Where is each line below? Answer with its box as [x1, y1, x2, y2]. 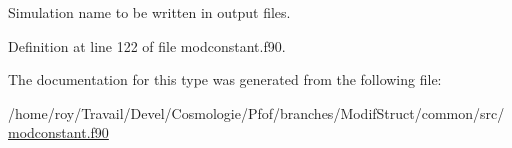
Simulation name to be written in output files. [8, 2, 291, 22]
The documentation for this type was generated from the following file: [8, 69, 442, 90]
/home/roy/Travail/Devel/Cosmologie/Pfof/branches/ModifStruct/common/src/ [8, 102, 505, 123]
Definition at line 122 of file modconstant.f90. [8, 35, 286, 56]
